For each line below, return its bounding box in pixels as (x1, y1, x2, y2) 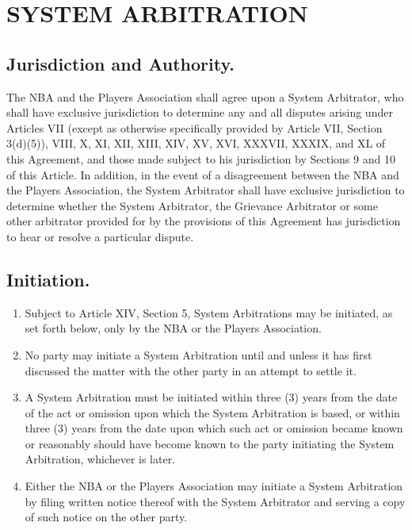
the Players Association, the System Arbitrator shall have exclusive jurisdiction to (6, 182, 405, 198)
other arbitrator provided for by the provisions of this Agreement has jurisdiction (6, 213, 401, 229)
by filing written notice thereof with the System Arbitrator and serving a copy (25, 493, 406, 509)
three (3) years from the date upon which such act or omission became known (25, 420, 403, 436)
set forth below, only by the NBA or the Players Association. (25, 320, 322, 336)
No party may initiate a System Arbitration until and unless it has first (25, 346, 372, 363)
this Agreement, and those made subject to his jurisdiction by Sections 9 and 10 (6, 150, 395, 167)
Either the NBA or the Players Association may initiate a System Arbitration (25, 478, 403, 494)
